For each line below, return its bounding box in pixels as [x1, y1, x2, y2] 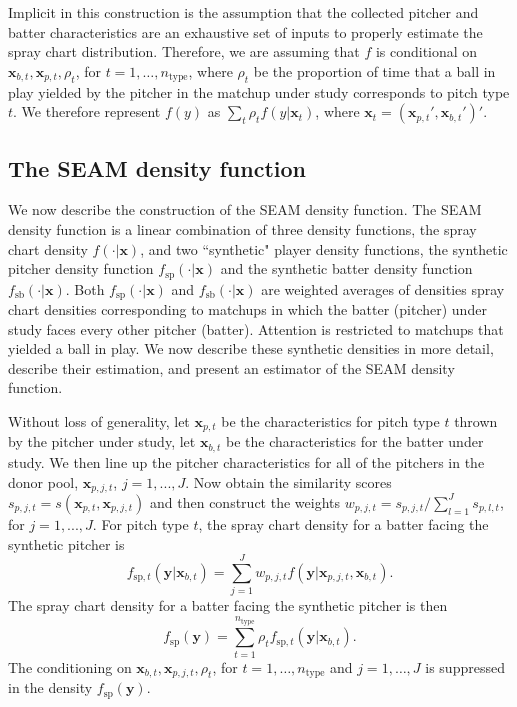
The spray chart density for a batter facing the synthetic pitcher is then [8, 595, 448, 616]
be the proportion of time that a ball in [253, 60, 496, 81]
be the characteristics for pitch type [221, 411, 440, 432]
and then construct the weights [150, 491, 340, 512]
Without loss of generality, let [8, 411, 190, 432]
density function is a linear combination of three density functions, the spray [8, 218, 477, 239]
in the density [8, 677, 93, 698]
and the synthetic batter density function [220, 258, 473, 279]
